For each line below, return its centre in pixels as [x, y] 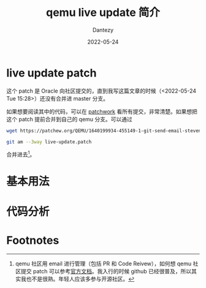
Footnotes [33, 240]
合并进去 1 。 [21, 154]
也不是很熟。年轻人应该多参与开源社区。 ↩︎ [80, 279]
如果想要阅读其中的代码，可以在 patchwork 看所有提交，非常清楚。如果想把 [102, 112]
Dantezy [103, 30]
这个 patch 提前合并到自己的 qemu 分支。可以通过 [70, 119]
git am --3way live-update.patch [49, 142]
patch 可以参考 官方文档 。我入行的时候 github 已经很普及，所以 [112, 271]
